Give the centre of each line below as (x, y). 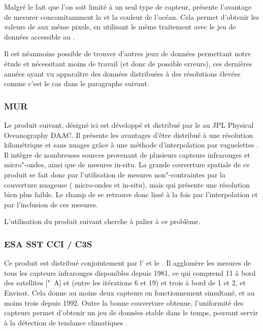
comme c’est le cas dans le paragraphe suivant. (77, 83)
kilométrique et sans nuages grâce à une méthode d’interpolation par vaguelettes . (131, 145)
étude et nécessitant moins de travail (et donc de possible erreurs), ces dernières (128, 63)
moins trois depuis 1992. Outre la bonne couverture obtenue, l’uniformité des (124, 302)
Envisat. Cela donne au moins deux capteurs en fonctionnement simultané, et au (129, 292)
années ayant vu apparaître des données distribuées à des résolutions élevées (122, 73)
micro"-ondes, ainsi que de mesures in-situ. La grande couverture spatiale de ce (127, 164)
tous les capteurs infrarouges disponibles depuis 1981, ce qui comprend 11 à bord (130, 272)
